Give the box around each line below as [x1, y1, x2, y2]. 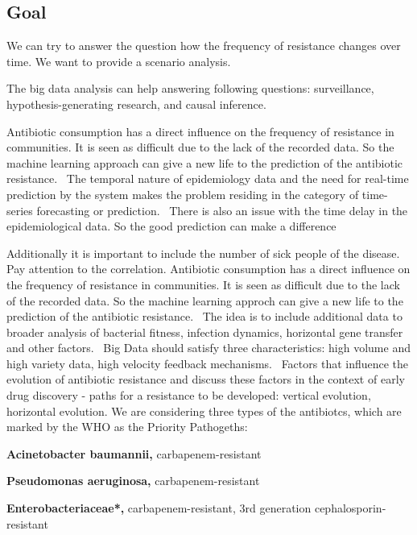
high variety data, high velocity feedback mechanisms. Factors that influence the [6, 355, 409, 371]
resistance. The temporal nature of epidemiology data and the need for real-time [6, 170, 409, 187]
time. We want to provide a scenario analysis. [6, 52, 231, 69]
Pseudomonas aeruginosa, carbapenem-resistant [6, 472, 260, 489]
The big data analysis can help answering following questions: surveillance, [6, 80, 374, 97]
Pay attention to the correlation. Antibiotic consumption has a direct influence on [6, 260, 411, 277]
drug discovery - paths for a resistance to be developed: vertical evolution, [6, 387, 371, 404]
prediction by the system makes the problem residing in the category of [6, 185, 359, 202]
